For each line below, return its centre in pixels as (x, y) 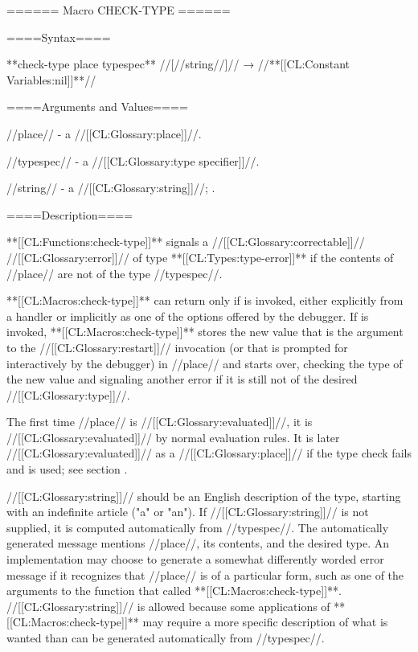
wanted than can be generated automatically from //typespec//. (166, 638)
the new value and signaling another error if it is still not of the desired (182, 379)
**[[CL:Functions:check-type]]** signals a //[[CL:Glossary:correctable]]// (186, 242)
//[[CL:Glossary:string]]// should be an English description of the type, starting (204, 496)
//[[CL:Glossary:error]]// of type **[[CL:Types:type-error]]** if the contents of (200, 257)
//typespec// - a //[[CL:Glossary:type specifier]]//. (133, 160)
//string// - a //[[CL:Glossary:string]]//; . (111, 188)
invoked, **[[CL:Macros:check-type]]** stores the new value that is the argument (205, 332)
